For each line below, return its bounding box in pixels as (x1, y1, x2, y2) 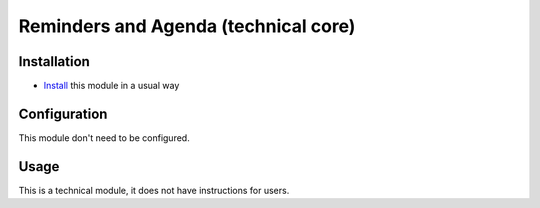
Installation (18, 53, 90, 70)
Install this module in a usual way (43, 80, 180, 92)
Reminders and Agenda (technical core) (18, 15, 356, 37)
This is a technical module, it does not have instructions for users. (18, 184, 290, 196)
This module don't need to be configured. (18, 131, 190, 144)
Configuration (18, 105, 108, 122)
